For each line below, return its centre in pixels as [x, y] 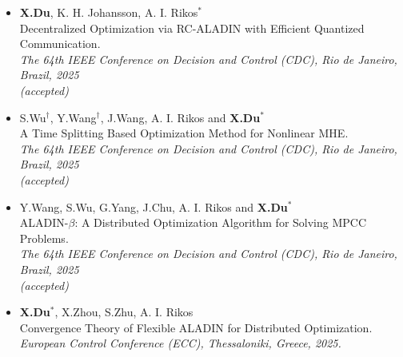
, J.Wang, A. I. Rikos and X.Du [180, 117]
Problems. [44, 238]
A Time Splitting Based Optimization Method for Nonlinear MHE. [184, 133]
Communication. [60, 44]
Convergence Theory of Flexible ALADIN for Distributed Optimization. [196, 327]
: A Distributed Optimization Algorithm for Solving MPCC [221, 222]
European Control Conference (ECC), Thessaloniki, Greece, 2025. [180, 343]
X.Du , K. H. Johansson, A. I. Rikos [109, 12]
